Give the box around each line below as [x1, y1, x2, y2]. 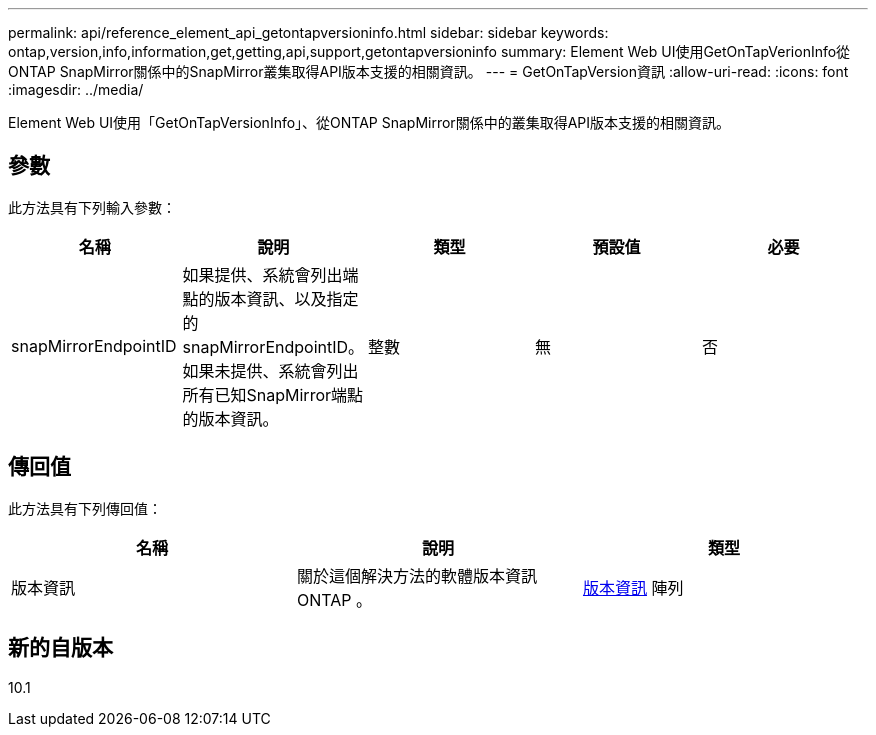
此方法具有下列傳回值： [8, 499, 162, 517]
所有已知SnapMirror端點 [182, 384, 364, 405]
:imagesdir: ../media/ [8, 81, 144, 98]
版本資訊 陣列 [582, 577, 684, 598]
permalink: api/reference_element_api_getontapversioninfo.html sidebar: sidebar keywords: [8, 24, 609, 41]
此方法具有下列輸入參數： [8, 198, 176, 216]
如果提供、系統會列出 [182, 264, 343, 285]
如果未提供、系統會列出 [182, 360, 359, 381]
